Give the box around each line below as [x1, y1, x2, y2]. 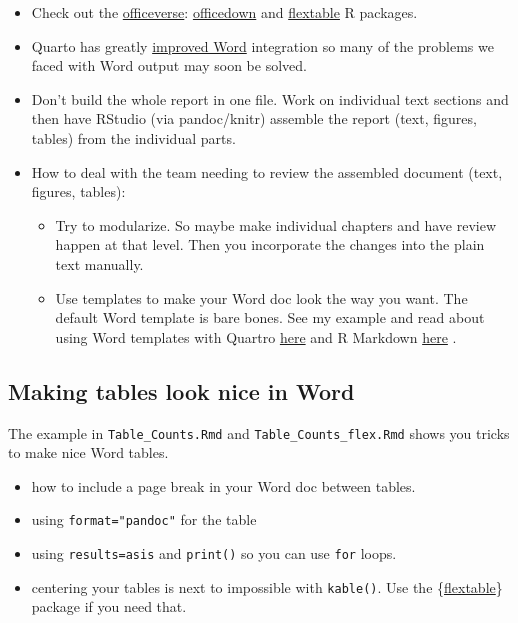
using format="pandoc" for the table [31, 509, 257, 530]
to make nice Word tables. [8, 442, 169, 463]
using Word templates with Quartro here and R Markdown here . [55, 326, 457, 347]
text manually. [55, 253, 144, 274]
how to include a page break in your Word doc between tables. [31, 475, 416, 496]
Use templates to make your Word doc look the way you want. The [55, 287, 468, 308]
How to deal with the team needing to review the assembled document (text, [31, 161, 503, 182]
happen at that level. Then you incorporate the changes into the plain [55, 234, 485, 255]
